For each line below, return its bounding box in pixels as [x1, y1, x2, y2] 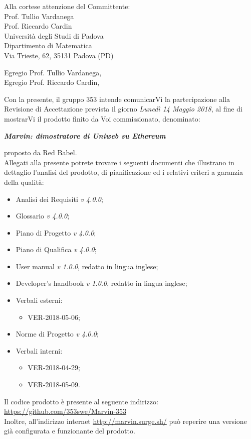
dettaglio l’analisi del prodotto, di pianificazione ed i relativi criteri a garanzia [4, 167, 243, 177]
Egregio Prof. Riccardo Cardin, [4, 77, 100, 87]
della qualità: [4, 176, 44, 187]
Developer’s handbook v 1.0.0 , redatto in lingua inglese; [16, 278, 187, 288]
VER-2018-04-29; [28, 362, 80, 373]
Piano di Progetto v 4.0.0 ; [16, 227, 96, 238]
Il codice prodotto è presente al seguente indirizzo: [4, 396, 158, 406]
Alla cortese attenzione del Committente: [4, 1, 130, 11]
